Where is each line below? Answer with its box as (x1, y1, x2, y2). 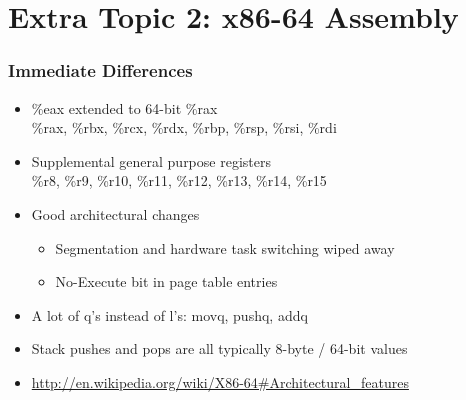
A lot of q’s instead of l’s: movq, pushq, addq (31, 304, 308, 325)
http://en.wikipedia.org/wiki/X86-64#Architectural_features (31, 371, 409, 392)
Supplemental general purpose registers (31, 150, 271, 171)
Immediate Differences (8, 58, 193, 83)
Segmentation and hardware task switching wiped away (55, 237, 395, 258)
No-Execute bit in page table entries (55, 271, 278, 292)
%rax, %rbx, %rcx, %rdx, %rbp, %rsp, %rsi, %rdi (31, 117, 337, 138)
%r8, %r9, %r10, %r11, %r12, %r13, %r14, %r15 (31, 170, 327, 191)
